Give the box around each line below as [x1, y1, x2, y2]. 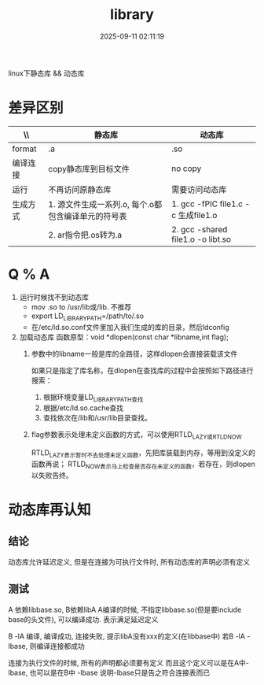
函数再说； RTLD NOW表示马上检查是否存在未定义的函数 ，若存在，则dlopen [31, 459, 255, 470]
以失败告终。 [31, 470, 73, 479]
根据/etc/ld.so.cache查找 [42, 403, 124, 413]
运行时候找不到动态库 [19, 292, 89, 302]
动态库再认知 [8, 501, 92, 519]
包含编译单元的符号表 [48, 210, 127, 221]
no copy [171, 163, 202, 174]
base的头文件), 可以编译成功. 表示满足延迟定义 [8, 614, 159, 624]
